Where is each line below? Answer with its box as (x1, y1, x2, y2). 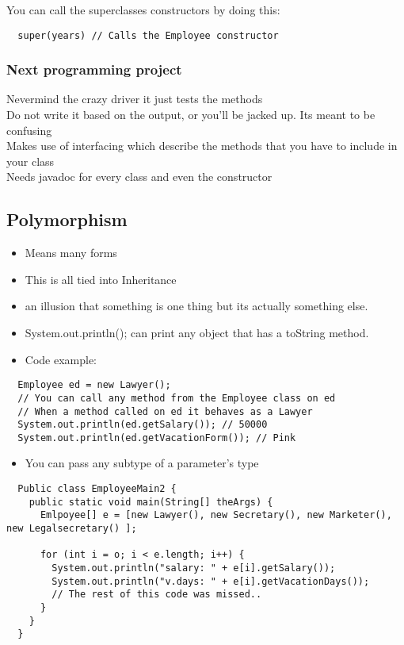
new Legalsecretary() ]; (6, 523, 137, 535)
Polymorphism (6, 207, 128, 232)
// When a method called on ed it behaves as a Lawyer (17, 405, 313, 417)
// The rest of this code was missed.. (51, 589, 262, 601)
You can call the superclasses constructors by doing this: (6, 2, 280, 17)
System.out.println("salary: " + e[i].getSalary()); (51, 562, 336, 574)
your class (6, 152, 55, 169)
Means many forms (25, 244, 117, 261)
